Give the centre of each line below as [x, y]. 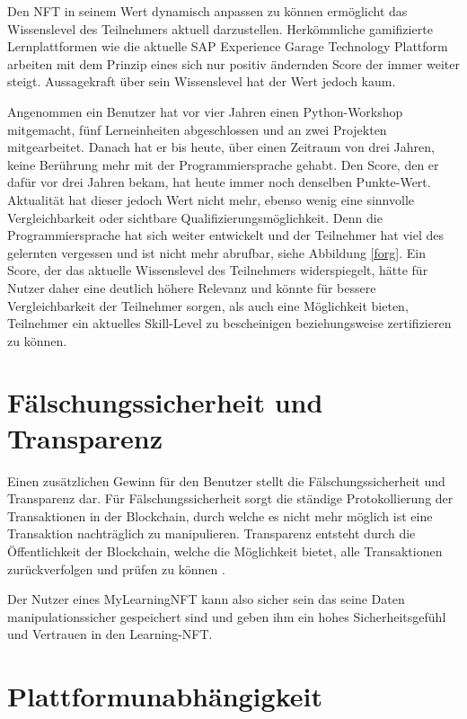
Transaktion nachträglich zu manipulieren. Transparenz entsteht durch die [211, 533]
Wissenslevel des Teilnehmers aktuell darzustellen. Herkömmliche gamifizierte [220, 28]
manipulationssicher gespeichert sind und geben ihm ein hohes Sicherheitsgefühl [227, 616]
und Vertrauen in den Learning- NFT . [110, 634]
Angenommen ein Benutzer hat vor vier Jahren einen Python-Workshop [205, 111]
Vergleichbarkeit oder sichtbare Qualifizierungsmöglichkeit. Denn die [195, 217]
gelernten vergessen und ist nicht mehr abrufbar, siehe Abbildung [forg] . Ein [216, 252]
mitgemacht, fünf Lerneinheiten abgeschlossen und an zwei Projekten [197, 129]
